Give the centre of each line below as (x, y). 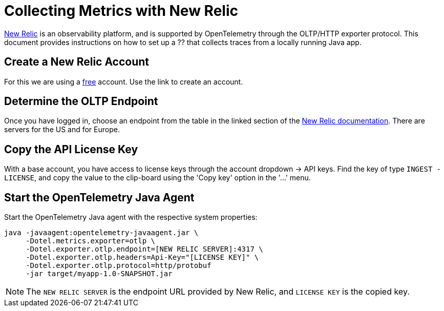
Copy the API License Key (71, 149)
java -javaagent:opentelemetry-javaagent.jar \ (101, 233)
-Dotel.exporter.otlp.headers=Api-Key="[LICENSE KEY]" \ (142, 257)
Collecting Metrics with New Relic (121, 11)
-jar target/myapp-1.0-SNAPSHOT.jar (99, 274)
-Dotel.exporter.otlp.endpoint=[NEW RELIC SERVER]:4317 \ (144, 249)
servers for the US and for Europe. (62, 130)
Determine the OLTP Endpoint (81, 101)
